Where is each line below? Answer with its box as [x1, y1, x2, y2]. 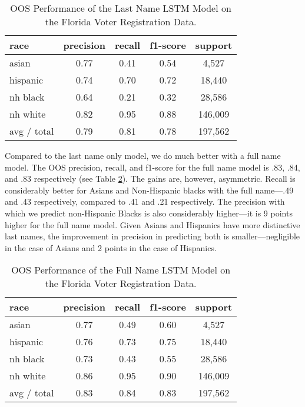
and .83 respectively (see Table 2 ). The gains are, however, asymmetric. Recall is [5, 172, 296, 185]
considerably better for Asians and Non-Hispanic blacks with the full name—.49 [5, 184, 294, 196]
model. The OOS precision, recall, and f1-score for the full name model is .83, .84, [5, 161, 300, 173]
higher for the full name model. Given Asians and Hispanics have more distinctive [5, 218, 300, 231]
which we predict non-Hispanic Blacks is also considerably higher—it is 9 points [5, 206, 293, 219]
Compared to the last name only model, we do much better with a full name [5, 149, 281, 161]
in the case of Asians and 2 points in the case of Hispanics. [5, 241, 217, 253]
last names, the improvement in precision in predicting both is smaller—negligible [5, 230, 300, 242]
